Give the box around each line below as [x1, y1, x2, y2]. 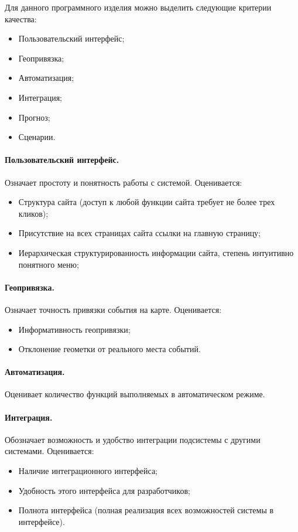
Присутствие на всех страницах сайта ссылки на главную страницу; [18, 227, 261, 239]
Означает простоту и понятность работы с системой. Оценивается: [5, 176, 242, 188]
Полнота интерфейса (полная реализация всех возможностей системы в [18, 504, 274, 516]
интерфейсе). [18, 515, 65, 527]
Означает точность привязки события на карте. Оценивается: [5, 303, 222, 315]
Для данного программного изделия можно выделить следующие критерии [5, 1, 272, 13]
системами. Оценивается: [5, 445, 94, 457]
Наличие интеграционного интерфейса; [18, 465, 158, 477]
